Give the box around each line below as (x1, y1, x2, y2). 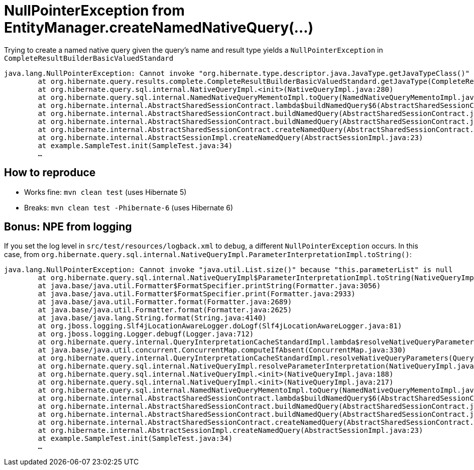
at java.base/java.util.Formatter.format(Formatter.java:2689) (38, 298, 292, 306)
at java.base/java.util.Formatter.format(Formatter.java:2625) (38, 306, 292, 314)
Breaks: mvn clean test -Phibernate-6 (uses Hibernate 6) (24, 203, 233, 212)
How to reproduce (4, 166, 96, 179)
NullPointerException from (4, 2, 185, 19)
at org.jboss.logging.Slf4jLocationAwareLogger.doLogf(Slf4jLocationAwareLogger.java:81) (38, 322, 402, 330)
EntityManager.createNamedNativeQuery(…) (4, 19, 314, 36)
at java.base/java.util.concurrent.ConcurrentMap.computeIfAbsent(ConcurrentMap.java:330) (38, 346, 406, 355)
